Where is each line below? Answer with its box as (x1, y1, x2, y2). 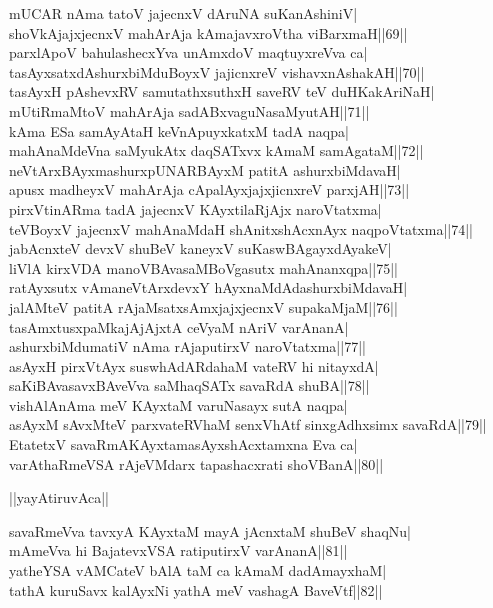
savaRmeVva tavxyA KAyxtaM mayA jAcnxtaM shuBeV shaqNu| (9, 520, 411, 541)
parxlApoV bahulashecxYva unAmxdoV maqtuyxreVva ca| (9, 42, 368, 63)
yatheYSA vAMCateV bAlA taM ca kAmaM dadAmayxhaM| (9, 560, 387, 581)
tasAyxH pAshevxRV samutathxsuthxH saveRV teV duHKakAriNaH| (9, 81, 435, 102)
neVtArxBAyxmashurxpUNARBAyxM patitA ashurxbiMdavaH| (9, 159, 401, 180)
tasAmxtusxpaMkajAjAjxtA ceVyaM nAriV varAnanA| (9, 316, 349, 337)
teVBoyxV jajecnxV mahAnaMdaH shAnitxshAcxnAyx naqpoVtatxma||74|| (9, 218, 473, 239)
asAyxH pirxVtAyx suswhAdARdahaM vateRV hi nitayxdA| (9, 355, 379, 376)
